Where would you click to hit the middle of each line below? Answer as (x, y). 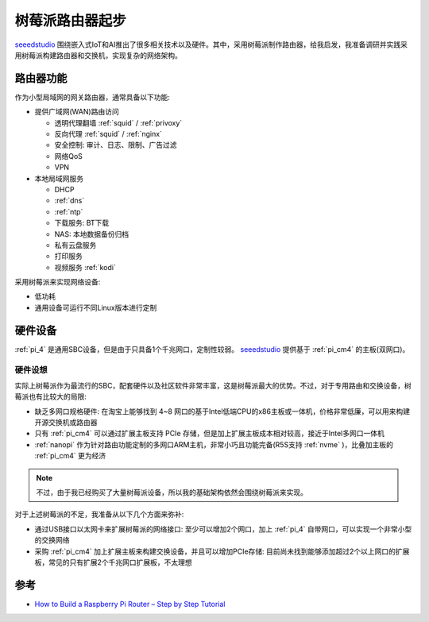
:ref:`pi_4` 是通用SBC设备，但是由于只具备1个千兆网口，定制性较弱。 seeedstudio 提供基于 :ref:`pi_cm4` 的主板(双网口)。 (212, 349)
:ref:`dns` (70, 201)
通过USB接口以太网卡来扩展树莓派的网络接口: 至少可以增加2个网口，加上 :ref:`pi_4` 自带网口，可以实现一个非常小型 (223, 529)
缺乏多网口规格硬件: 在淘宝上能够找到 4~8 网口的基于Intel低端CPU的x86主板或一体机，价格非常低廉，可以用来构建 (222, 411)
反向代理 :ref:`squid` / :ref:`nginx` (108, 134)
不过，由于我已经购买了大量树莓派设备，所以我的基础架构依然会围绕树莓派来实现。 (172, 493)
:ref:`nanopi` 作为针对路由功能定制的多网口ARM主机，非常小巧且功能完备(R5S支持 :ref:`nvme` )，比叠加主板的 (214, 444)
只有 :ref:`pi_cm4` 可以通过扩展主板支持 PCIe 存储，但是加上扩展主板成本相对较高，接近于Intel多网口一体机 (210, 434)
